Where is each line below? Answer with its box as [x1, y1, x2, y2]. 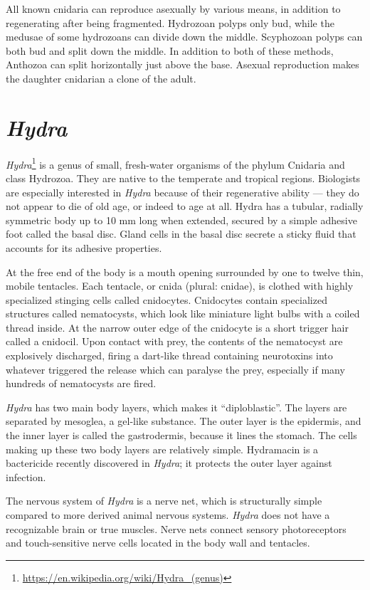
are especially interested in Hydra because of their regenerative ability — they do [6, 184, 359, 199]
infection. [6, 469, 46, 484]
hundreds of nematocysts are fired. [6, 376, 157, 391]
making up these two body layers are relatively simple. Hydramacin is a [6, 441, 319, 456]
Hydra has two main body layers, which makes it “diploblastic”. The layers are [6, 399, 347, 414]
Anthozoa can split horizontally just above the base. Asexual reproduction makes [6, 57, 359, 72]
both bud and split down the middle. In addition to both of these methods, [6, 43, 334, 58]
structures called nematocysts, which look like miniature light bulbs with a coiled [6, 306, 360, 321]
